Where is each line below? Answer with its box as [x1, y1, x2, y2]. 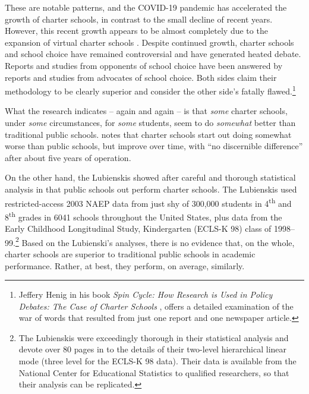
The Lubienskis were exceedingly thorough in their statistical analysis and [18, 331, 289, 343]
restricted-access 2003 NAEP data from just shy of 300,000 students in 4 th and [5, 195, 292, 209]
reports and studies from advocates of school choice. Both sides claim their [5, 71, 277, 83]
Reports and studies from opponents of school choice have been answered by [5, 59, 283, 71]
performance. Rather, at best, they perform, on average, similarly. [5, 259, 245, 272]
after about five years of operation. [5, 151, 131, 163]
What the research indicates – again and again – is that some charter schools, [5, 105, 288, 117]
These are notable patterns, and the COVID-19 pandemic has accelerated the [5, 1, 287, 13]
